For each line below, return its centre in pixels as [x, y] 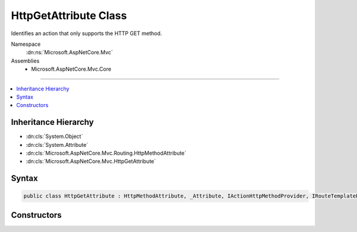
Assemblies [25, 61]
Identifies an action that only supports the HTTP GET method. [87, 33]
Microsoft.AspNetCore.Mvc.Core [71, 69]
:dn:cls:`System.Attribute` [57, 145]
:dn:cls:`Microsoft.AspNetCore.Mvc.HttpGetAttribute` [91, 161]
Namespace [26, 44]
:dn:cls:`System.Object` [54, 136]
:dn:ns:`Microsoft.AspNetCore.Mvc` [69, 52]
